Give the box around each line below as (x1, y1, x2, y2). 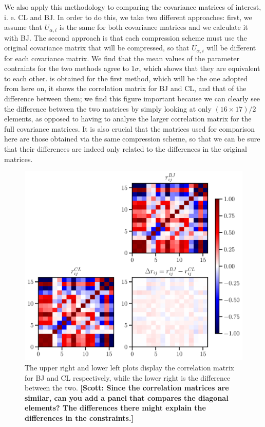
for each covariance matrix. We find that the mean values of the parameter (4, 52, 239, 63)
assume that (4, 22, 43, 32)
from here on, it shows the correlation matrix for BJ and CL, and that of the (4, 83, 247, 94)
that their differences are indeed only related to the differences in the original (4, 144, 247, 154)
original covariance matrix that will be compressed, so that (4, 42, 190, 53)
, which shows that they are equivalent (139, 63, 260, 74)
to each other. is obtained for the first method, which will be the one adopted (4, 73, 248, 83)
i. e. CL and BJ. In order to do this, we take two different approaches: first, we (4, 11, 252, 22)
